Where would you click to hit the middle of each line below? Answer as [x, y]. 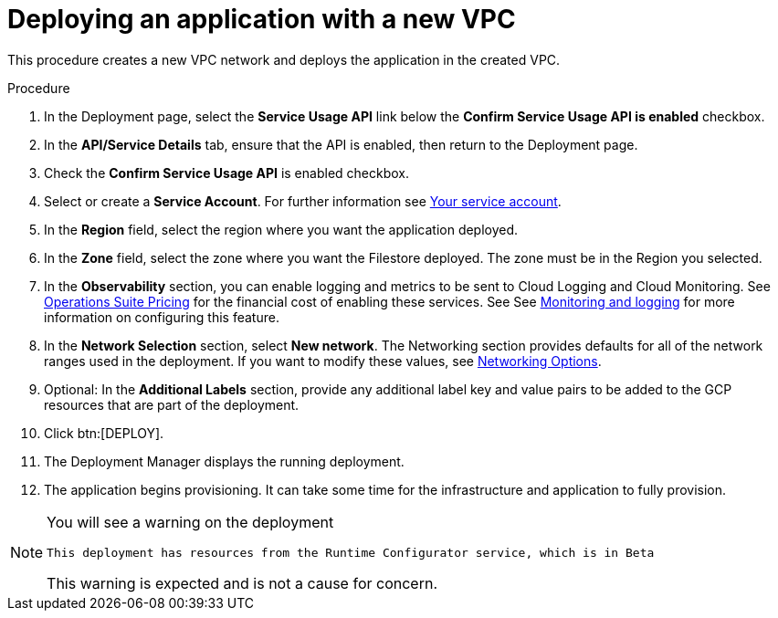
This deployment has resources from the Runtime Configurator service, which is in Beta [351, 552]
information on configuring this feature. [162, 317]
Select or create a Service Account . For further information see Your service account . [303, 201]
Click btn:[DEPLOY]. [104, 433]
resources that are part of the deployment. [172, 404]
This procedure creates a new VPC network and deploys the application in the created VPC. [284, 59]
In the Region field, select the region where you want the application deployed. [281, 229]
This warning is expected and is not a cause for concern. [242, 583]
